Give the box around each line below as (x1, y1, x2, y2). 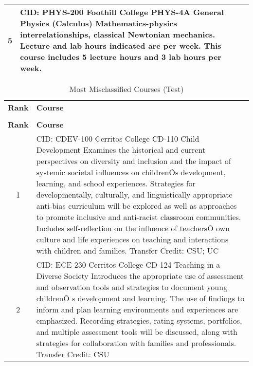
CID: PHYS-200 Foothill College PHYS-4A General (20, 6, 224, 18)
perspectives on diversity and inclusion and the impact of (36, 155, 231, 166)
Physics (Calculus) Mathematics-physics (20, 18, 177, 29)
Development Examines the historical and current (36, 144, 206, 155)
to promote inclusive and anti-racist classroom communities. (36, 211, 241, 222)
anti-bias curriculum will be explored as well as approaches (36, 200, 237, 211)
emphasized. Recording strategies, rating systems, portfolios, (36, 315, 242, 326)
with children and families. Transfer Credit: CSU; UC (36, 245, 219, 256)
